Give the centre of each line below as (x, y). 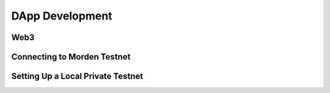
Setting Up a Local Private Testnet (77, 76)
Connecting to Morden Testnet (71, 57)
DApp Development (62, 16)
